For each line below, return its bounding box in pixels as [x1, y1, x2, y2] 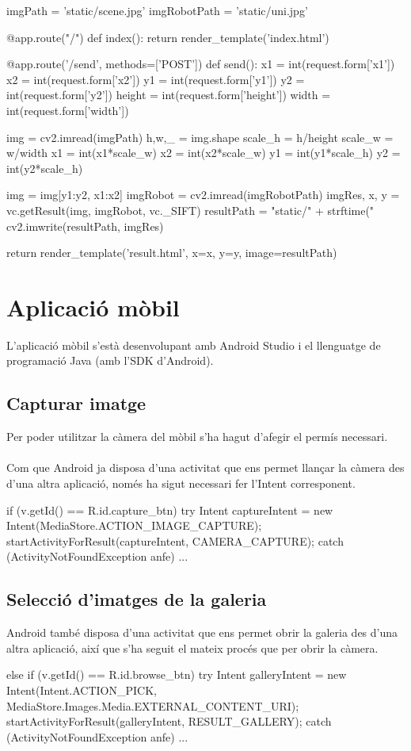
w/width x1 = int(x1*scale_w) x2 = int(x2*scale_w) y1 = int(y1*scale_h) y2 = [6, 144, 401, 161]
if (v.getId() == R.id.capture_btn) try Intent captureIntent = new [6, 501, 333, 518]
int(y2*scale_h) [6, 159, 83, 176]
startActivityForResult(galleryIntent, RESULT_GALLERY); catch [6, 713, 332, 730]
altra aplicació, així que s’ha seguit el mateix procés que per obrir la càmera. [6, 639, 379, 656]
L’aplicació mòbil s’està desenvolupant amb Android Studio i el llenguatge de [6, 336, 381, 353]
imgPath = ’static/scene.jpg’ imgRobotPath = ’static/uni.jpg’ [6, 2, 308, 18]
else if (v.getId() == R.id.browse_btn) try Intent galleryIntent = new [6, 666, 347, 683]
